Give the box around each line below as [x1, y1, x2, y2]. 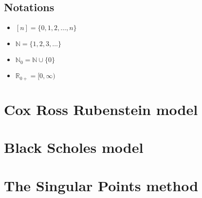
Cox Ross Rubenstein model [4, 99, 198, 119]
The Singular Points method [4, 175, 199, 195]
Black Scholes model [4, 137, 144, 157]
